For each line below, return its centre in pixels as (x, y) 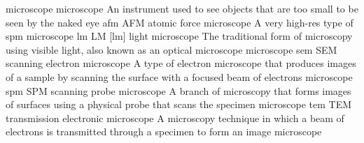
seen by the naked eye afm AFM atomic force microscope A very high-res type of (180, 22)
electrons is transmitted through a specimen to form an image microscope (164, 131)
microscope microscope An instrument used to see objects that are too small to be (182, 8)
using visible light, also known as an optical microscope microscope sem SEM (171, 49)
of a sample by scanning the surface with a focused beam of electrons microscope (179, 76)
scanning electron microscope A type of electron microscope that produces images (181, 63)
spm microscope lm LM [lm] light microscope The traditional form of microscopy (179, 36)
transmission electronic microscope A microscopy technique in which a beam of (175, 118)
